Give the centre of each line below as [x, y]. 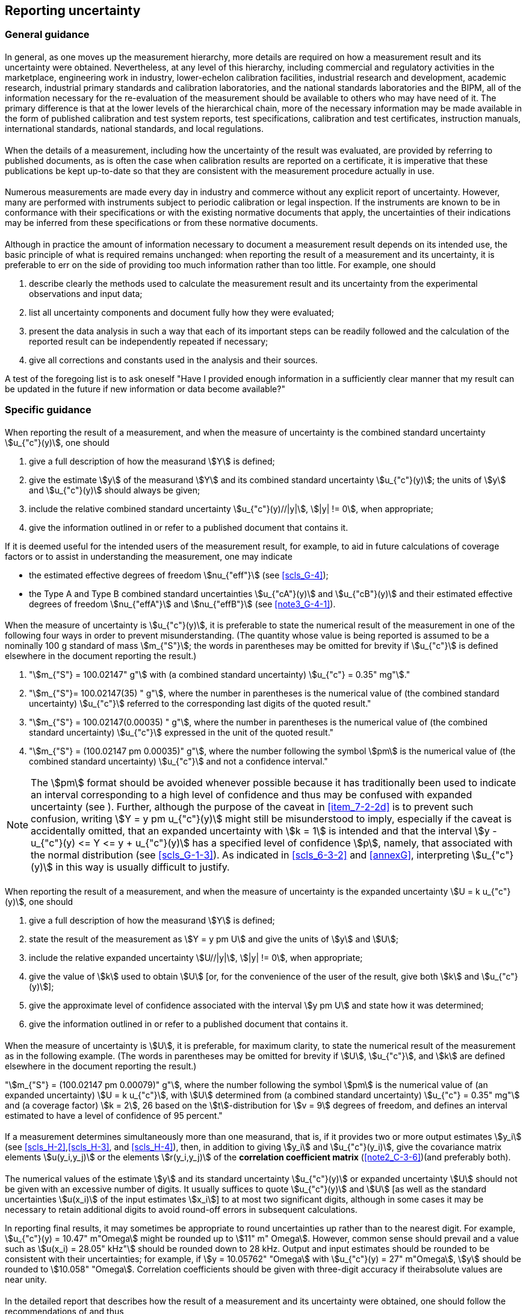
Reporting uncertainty [73, 11]
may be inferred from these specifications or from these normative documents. [162, 223]
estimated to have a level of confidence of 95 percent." [114, 1115]
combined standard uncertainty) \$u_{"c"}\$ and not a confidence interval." [178, 762]
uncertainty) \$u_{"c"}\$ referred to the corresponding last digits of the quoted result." [200, 704]
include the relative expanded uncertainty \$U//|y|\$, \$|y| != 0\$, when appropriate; [196, 958]
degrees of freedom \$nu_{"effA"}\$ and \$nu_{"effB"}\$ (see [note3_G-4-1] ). [182, 604]
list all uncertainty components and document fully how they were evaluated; [181, 312]
